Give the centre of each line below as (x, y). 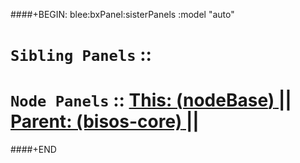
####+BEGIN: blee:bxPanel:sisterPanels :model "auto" (122, 14)
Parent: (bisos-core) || (105, 121)
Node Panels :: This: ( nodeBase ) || (151, 100)
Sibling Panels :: (81, 55)
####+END (33, 150)
